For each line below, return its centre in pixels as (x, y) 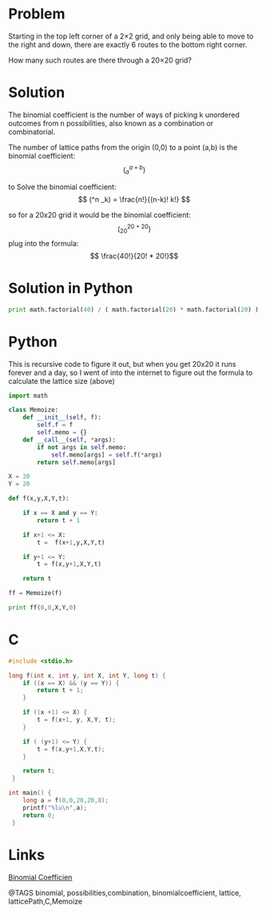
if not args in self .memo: (82, 447)
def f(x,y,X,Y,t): (39, 499)
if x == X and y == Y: (60, 513)
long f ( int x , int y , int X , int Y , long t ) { (87, 675)
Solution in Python (71, 288)
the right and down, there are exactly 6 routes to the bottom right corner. (128, 44)
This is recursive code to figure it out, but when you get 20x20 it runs (122, 364)
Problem (37, 14)
